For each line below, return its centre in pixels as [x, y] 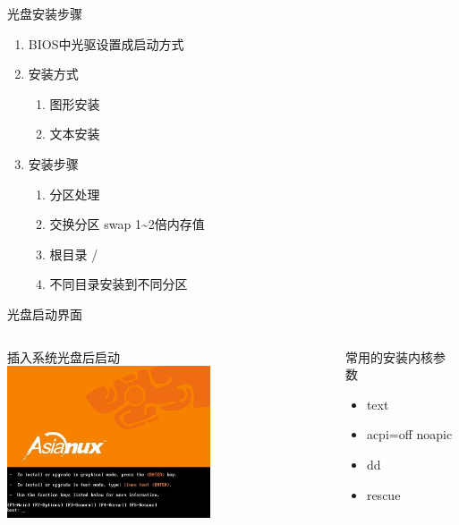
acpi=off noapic [409, 434]
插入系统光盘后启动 [64, 356]
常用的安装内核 [390, 356]
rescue [383, 494]
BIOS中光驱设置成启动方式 [106, 43]
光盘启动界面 [45, 313]
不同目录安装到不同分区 [119, 284]
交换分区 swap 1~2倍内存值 [127, 224]
